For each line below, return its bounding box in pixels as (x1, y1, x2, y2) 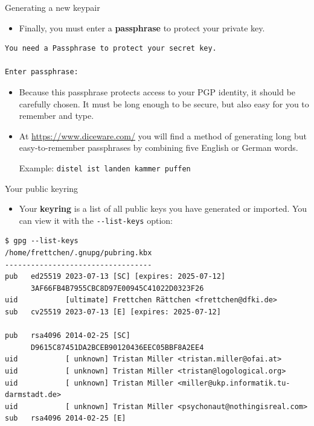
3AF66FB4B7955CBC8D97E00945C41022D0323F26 (30, 284, 204, 293)
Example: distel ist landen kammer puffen (19, 161, 191, 174)
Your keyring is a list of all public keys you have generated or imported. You (19, 202, 307, 215)
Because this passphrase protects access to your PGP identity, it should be (19, 85, 296, 98)
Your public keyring (5, 182, 78, 194)
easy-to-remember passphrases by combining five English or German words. (19, 141, 298, 154)
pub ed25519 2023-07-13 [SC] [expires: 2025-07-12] (5, 272, 226, 281)
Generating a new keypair (5, 1, 100, 13)
